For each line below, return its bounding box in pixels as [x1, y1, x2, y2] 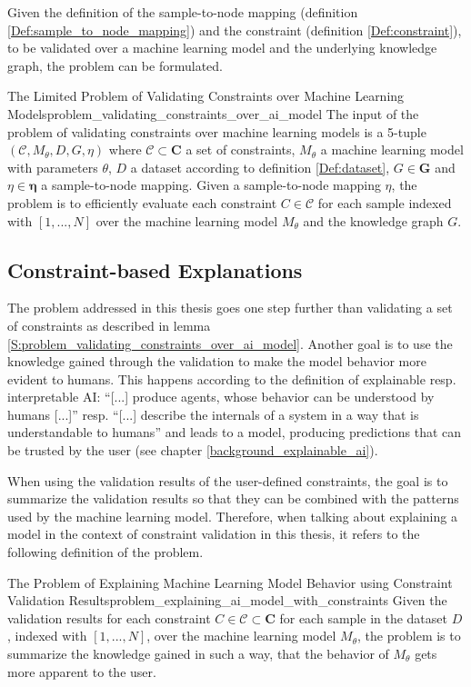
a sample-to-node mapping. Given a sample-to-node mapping [41, 175, 381, 194]
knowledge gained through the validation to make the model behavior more [7, 352, 426, 371]
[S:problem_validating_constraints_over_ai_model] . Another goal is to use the [7, 334, 453, 353]
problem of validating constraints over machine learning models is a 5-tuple [7, 122, 426, 141]
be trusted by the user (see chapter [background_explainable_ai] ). [7, 441, 378, 460]
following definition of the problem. [7, 543, 204, 562]
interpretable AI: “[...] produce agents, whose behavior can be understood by [7, 387, 435, 406]
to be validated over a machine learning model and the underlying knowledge [7, 38, 437, 57]
